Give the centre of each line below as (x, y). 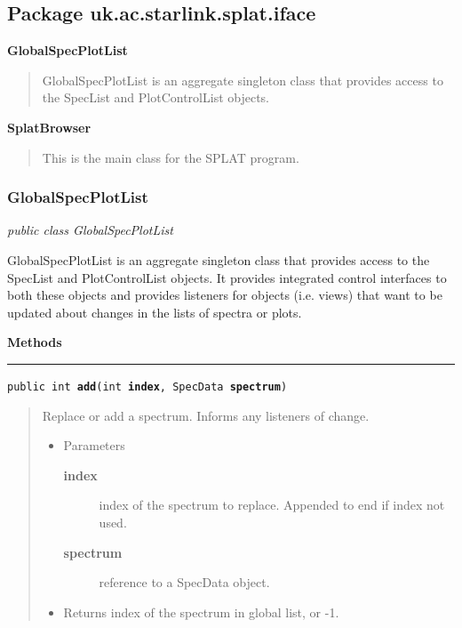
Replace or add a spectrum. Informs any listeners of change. (206, 415)
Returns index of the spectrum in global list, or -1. (201, 612)
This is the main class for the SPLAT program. (171, 157)
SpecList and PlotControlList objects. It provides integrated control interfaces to (227, 277)
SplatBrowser (49, 127)
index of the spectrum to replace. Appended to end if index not (272, 505)
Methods (35, 342)
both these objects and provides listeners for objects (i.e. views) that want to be (225, 295)
